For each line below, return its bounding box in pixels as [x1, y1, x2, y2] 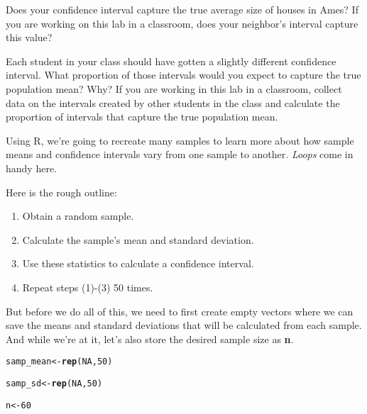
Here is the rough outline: [6, 184, 117, 199]
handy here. [6, 160, 57, 175]
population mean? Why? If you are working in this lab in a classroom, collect [6, 81, 342, 96]
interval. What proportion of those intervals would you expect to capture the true [6, 67, 361, 82]
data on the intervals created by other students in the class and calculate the [6, 95, 340, 110]
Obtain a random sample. [22, 208, 134, 223]
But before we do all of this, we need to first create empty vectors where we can [6, 303, 354, 318]
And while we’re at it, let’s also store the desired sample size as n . [6, 331, 294, 346]
